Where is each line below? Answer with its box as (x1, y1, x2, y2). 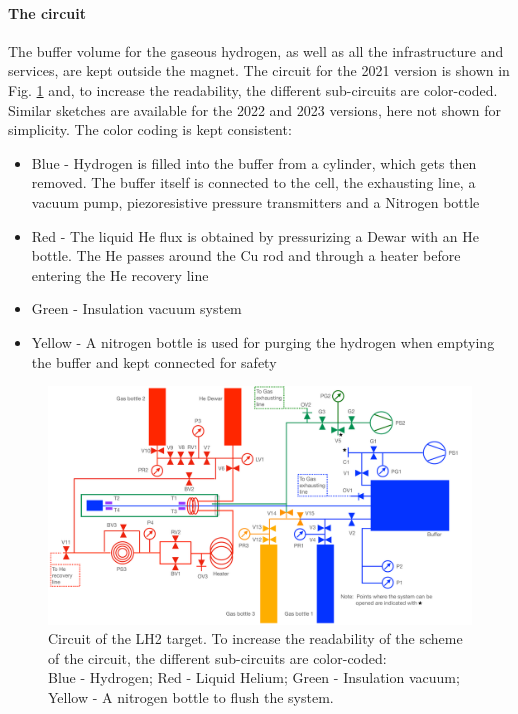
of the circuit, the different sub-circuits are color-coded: (48, 647, 387, 668)
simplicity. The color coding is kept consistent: (8, 119, 292, 140)
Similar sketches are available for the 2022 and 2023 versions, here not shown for (8, 99, 501, 120)
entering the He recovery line (31, 264, 209, 285)
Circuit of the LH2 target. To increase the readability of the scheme (48, 628, 463, 649)
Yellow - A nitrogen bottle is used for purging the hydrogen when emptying (31, 331, 495, 352)
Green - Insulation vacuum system (31, 298, 242, 319)
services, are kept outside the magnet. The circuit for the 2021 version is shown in (8, 60, 510, 81)
